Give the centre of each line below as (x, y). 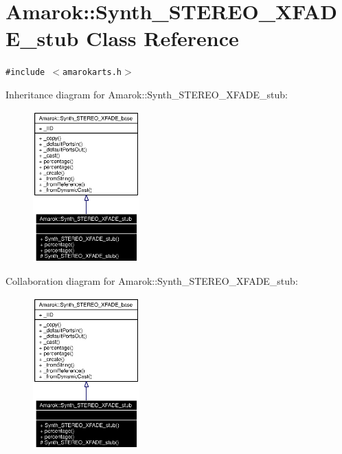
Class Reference (162, 38)
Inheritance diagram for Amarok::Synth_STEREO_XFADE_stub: (147, 94)
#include (25, 73)
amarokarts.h (92, 73)
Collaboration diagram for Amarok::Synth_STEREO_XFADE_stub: (152, 281)
